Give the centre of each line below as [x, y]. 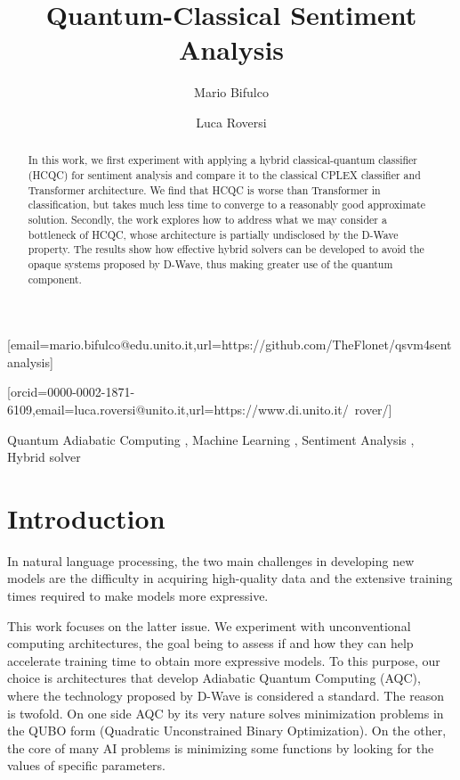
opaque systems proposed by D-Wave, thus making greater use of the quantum [210, 263]
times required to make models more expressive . [138, 596]
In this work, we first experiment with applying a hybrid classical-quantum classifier [223, 160]
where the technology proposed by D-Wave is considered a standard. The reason [226, 696]
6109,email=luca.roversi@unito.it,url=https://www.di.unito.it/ [178, 409]
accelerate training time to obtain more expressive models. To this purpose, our [224, 660]
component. [55, 279]
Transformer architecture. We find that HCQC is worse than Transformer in [204, 189]
